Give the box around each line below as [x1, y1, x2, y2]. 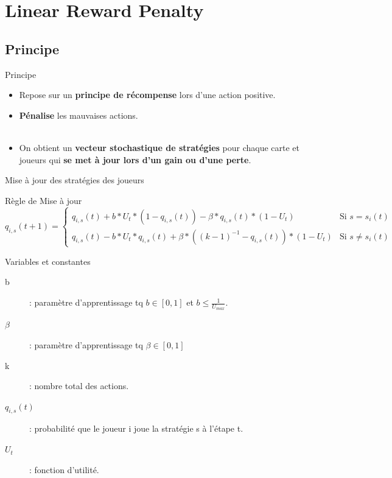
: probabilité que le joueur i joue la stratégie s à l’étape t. [29, 422, 243, 435]
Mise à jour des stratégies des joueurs [5, 174, 144, 186]
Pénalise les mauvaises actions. [19, 108, 138, 121]
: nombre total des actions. [29, 379, 129, 392]
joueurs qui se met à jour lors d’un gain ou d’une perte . [19, 153, 251, 166]
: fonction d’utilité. [29, 463, 99, 476]
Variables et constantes [5, 255, 91, 267]
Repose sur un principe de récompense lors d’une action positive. [19, 88, 276, 101]
